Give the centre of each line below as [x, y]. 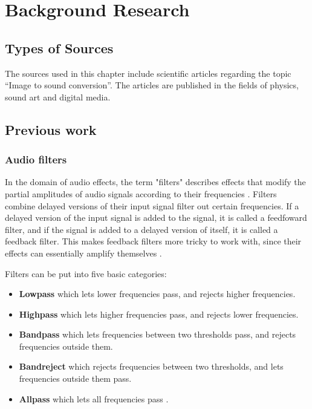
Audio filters [36, 159]
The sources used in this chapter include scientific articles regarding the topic [148, 73]
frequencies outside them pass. [75, 378]
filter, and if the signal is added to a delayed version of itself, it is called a [141, 229]
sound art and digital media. [58, 97]
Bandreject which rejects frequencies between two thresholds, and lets [151, 366]
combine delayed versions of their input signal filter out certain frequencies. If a [152, 205]
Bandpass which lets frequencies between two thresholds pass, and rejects [158, 334]
